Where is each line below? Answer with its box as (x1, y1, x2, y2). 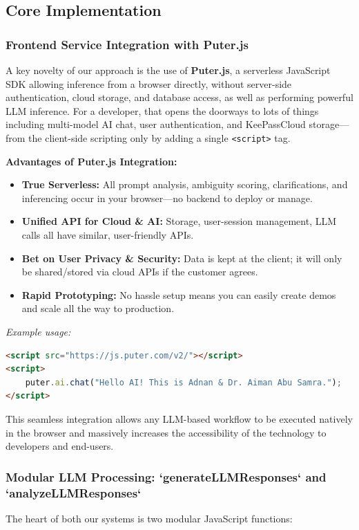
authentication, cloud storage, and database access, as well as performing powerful (6, 90, 353, 104)
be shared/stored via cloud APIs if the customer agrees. (21, 264, 258, 279)
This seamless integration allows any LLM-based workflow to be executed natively (6, 411, 353, 426)
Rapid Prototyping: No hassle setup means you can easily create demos (21, 287, 336, 302)
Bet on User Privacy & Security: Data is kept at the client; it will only (21, 250, 342, 265)
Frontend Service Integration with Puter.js (6, 35, 249, 53)
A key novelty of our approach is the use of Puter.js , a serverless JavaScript (6, 63, 331, 77)
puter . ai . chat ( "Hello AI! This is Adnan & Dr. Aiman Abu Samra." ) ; (25, 377, 342, 387)
